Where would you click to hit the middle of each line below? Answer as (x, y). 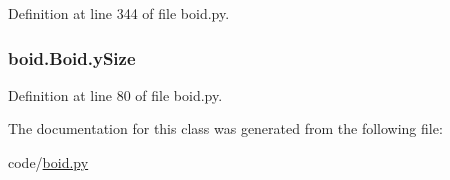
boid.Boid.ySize (72, 57)
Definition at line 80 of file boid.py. (115, 94)
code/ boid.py (48, 162)
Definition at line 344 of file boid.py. (119, 13)
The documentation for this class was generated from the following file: (225, 128)
